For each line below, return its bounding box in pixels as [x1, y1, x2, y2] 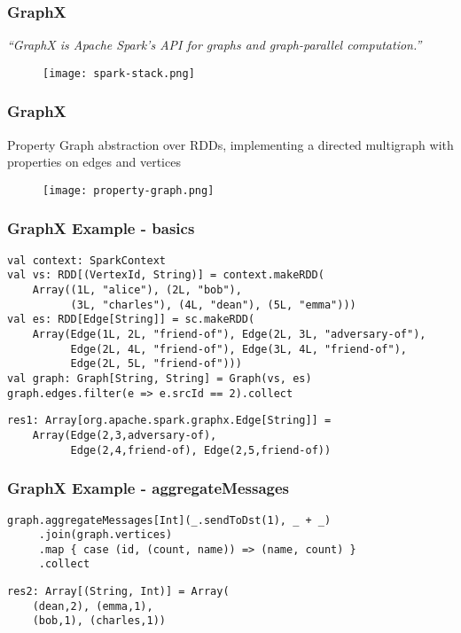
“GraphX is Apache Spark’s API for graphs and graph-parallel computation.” [7, 35, 422, 54]
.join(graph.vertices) [38, 528, 173, 542]
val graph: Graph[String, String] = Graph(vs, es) [7, 372, 312, 385]
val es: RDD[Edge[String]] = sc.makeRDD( [7, 313, 255, 326]
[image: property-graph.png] [43, 184, 215, 197]
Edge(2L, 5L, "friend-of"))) [70, 357, 242, 371]
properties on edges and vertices [7, 152, 181, 171]
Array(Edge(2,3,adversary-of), [32, 428, 217, 442]
